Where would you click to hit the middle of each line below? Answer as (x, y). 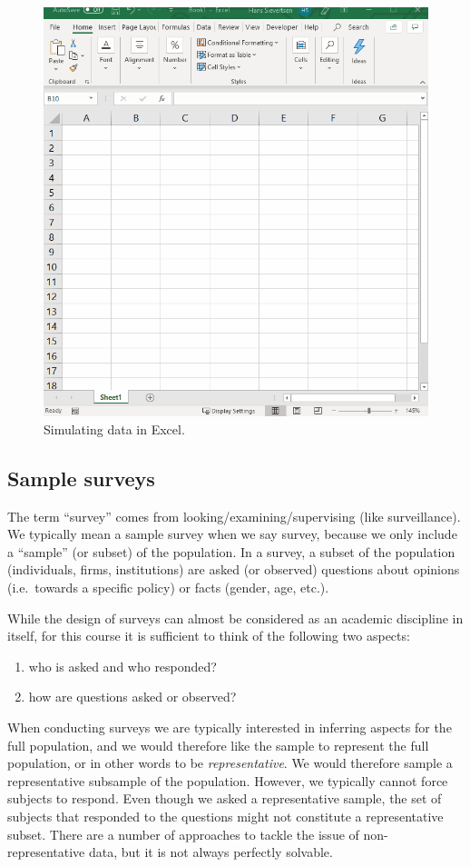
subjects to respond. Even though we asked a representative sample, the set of (225, 798)
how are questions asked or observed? (132, 697)
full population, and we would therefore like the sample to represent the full (218, 745)
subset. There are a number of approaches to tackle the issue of (183, 834)
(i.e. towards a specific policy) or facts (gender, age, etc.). (168, 588)
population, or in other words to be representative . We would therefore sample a (230, 763)
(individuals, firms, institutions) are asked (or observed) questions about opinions (234, 569)
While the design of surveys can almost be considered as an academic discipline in (235, 618)
